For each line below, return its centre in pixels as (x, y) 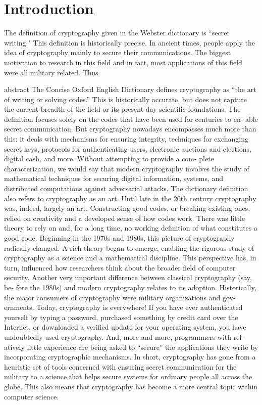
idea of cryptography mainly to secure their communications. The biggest (118, 52)
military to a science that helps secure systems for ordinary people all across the (128, 376)
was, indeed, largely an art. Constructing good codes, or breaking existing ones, (127, 208)
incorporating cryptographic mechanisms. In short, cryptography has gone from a (130, 357)
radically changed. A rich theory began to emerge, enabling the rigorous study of (129, 247)
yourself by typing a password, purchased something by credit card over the (121, 317)
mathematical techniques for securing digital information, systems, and (114, 178)
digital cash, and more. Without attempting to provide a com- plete (109, 159)
